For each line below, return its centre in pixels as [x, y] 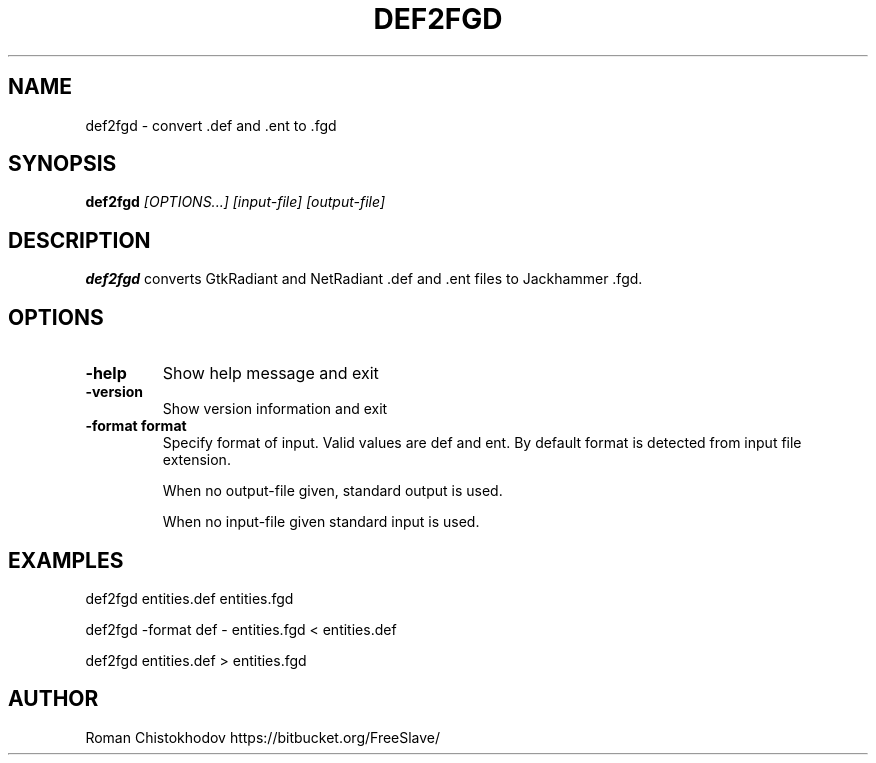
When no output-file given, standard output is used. [332, 491]
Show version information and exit [275, 409]
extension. [196, 460]
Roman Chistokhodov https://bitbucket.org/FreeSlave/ [263, 737]
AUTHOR [53, 699]
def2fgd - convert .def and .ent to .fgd [211, 125]
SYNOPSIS [62, 164]
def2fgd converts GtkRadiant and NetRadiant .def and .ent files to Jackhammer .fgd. [364, 279]
